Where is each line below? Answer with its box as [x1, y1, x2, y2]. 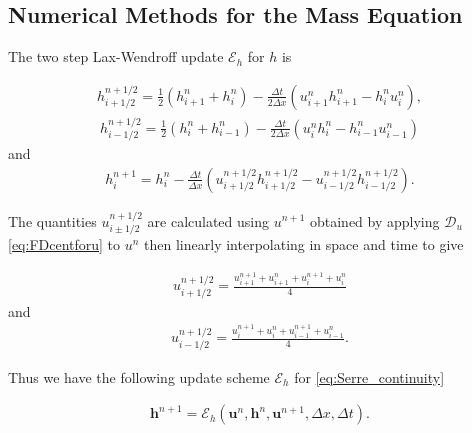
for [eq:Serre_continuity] [294, 366, 445, 387]
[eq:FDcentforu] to [8, 233, 121, 254]
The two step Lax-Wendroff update [8, 46, 224, 67]
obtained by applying [309, 210, 440, 231]
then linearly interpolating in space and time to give [144, 233, 464, 254]
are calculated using [147, 210, 270, 231]
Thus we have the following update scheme [8, 366, 270, 387]
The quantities [8, 210, 97, 231]
